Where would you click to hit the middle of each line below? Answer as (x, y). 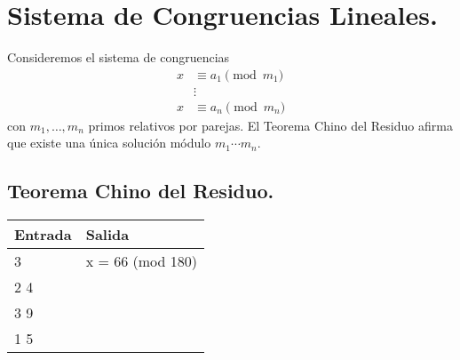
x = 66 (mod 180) (141, 261)
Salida (107, 235)
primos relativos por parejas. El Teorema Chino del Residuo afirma (270, 125)
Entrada (43, 235)
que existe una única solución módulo (109, 143)
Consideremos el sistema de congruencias (119, 57)
